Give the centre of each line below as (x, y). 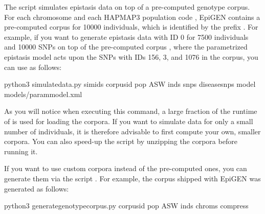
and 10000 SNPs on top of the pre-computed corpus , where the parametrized (126, 47)
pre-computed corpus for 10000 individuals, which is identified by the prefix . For (131, 27)
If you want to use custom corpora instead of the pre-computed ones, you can (126, 168)
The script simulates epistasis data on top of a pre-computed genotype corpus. (127, 7)
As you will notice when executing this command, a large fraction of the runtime (131, 111)
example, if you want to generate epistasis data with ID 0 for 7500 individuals (126, 37)
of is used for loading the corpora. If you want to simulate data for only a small (129, 121)
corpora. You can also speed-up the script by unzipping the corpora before (121, 141)
